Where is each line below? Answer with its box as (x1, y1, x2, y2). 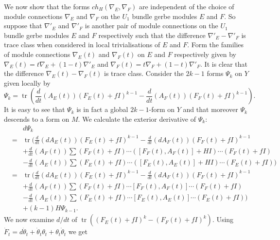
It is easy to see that (4, 104, 65, 114)
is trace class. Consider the (104, 68, 184, 78)
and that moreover (183, 104, 238, 114)
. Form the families (187, 39, 244, 50)
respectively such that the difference (98, 30, 206, 40)
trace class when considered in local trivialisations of (4, 39, 160, 50)
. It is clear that (200, 58, 247, 69)
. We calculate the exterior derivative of (78, 113, 196, 124)
